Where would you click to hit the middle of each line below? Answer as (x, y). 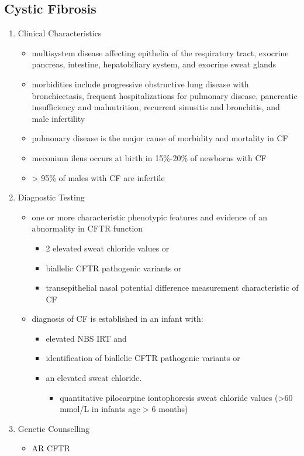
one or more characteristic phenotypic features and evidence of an (150, 217)
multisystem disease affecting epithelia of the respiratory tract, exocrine (160, 52)
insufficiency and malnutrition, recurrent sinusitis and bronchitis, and (156, 107)
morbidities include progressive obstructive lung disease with (140, 84)
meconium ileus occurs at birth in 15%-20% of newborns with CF (149, 157)
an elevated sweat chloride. (94, 378)
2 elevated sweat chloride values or (108, 248)
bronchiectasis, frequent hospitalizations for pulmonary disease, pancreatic (165, 95)
